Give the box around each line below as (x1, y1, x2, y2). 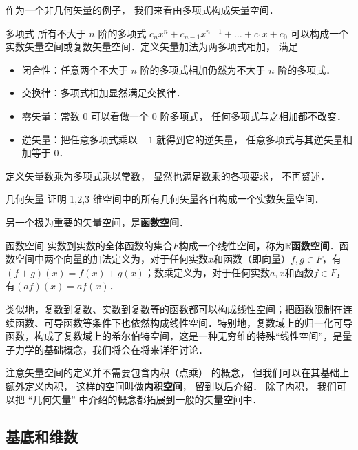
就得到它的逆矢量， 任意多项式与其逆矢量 (156, 132, 343, 146)
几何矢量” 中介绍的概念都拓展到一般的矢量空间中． (32, 392, 262, 407)
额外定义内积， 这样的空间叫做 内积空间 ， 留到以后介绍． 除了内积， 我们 (6, 378, 337, 393)
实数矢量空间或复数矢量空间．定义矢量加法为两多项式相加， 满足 (6, 39, 298, 54)
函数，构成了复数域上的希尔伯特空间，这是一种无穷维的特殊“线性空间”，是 (6, 329, 343, 343)
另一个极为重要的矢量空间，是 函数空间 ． (6, 214, 189, 229)
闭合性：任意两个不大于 (21, 62, 128, 76)
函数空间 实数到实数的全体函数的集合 (6, 238, 173, 252)
